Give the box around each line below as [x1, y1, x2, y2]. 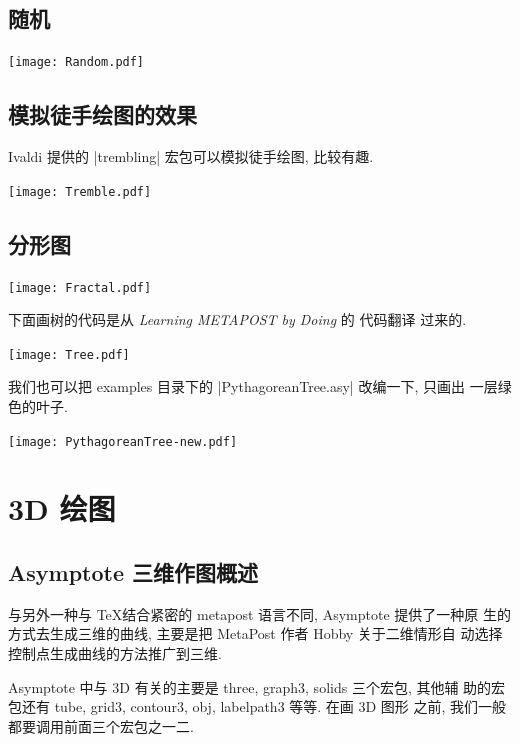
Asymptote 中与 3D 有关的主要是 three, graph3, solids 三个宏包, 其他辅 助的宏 [8, 676, 506, 697]
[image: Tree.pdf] [8, 347, 130, 362]
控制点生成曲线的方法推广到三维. [8, 643, 222, 664]
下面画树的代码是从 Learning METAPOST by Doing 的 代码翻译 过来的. [8, 309, 467, 330]
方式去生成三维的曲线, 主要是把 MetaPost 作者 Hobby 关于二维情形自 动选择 [8, 623, 503, 644]
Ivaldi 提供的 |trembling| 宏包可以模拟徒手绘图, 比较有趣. [8, 146, 374, 167]
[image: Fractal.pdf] [8, 280, 152, 295]
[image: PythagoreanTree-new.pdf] [8, 434, 238, 449]
